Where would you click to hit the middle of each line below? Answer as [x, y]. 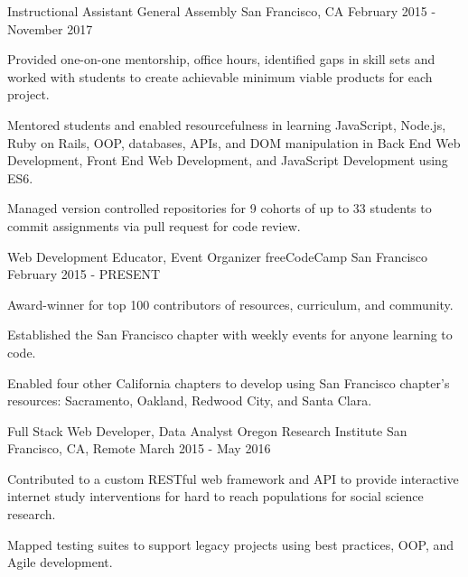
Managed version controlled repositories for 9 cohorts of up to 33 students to [220, 208]
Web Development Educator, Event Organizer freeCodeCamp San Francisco [218, 256]
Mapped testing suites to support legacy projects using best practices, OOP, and [231, 544]
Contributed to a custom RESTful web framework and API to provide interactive [233, 478]
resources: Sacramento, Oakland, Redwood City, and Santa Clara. [190, 400]
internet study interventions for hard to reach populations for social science [215, 496]
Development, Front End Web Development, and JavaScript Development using [228, 160]
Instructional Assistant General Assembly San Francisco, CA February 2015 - [222, 11]
